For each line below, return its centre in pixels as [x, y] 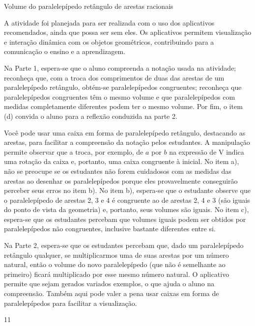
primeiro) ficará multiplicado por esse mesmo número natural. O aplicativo [117, 274]
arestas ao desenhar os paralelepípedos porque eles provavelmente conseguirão [121, 180]
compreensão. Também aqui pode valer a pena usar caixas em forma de [112, 293]
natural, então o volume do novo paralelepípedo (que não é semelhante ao [115, 264]
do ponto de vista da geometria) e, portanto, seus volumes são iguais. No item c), [127, 209]
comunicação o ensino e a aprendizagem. [65, 51]
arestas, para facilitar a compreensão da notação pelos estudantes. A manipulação [127, 142]
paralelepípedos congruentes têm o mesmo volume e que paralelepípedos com [120, 96]
